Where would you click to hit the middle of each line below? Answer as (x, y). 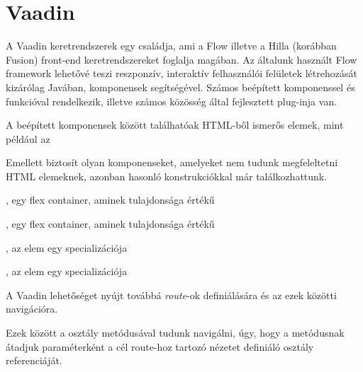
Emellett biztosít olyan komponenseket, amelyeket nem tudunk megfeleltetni (172, 162)
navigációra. (32, 309)
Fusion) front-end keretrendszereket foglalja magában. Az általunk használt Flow (181, 59)
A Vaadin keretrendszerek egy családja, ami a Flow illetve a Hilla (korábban (171, 46)
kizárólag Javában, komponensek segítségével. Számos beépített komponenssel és (180, 87)
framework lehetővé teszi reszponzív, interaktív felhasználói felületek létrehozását (181, 73)
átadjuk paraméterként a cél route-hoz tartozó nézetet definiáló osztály (160, 346)
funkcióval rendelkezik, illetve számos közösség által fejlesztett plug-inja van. (172, 101)
